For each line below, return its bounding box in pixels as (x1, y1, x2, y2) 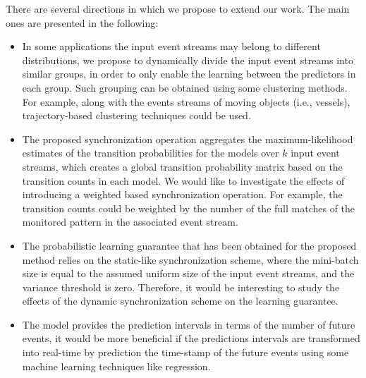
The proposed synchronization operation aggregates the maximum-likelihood (22, 131, 353, 146)
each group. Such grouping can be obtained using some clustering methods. (22, 80, 348, 94)
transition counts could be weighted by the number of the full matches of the (22, 200, 355, 215)
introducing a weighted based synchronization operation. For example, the (22, 187, 343, 202)
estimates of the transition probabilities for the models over (22, 145, 279, 160)
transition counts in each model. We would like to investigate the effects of (22, 173, 345, 188)
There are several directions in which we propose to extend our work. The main (6, 1, 350, 16)
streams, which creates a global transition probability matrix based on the (22, 159, 343, 173)
